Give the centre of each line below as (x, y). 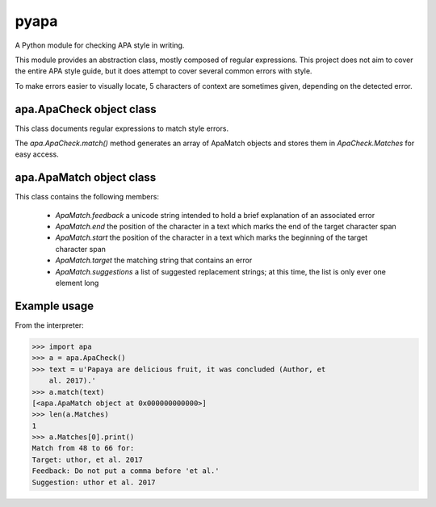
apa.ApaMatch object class (86, 178)
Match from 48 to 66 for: (83, 448)
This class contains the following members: (87, 197)
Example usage (55, 306)
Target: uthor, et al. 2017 (87, 459)
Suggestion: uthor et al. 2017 (94, 482)
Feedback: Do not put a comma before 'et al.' (126, 471)
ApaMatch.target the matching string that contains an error (154, 260)
